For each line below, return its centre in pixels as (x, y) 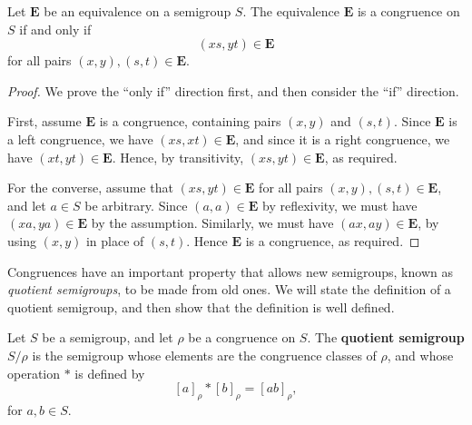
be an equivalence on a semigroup (138, 11)
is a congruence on (408, 11)
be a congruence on (242, 337)
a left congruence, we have (80, 138)
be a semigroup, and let (108, 337)
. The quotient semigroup (386, 337)
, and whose (420, 355)
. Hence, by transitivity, (178, 157)
